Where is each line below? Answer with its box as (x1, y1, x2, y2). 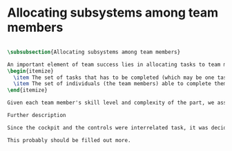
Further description (7, 112, 67, 119)
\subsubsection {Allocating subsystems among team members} (7, 48, 181, 55)
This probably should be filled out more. (7, 136, 131, 143)
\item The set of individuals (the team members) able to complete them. (13, 80, 230, 87)
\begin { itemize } (7, 67, 54, 74)
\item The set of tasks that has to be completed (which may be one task (13, 74, 230, 81)
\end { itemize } (7, 87, 48, 94)
